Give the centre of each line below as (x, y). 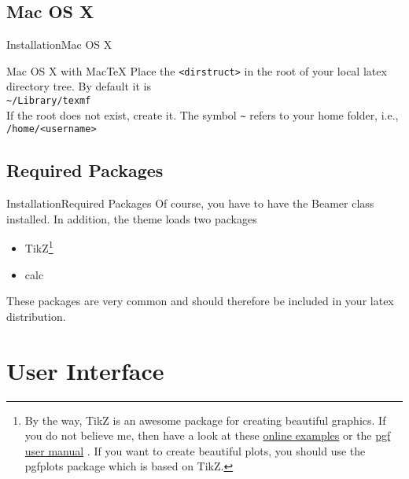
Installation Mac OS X (59, 44)
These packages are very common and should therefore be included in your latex (200, 301)
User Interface (85, 370)
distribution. (36, 316)
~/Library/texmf (49, 101)
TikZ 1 (39, 247)
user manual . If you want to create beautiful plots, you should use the (195, 450)
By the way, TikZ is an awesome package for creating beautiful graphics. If (205, 420)
